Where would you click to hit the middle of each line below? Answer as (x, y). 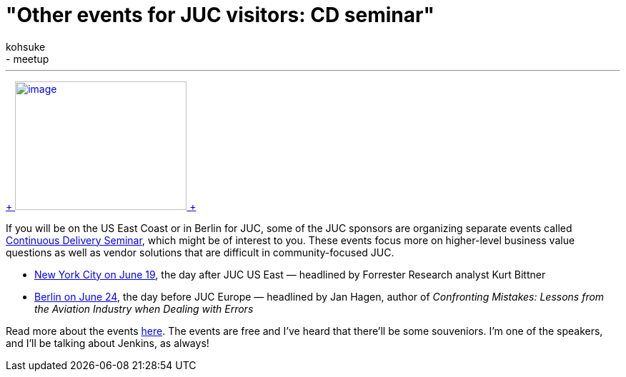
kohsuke (26, 46)
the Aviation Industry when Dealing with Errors (144, 308)
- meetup (28, 59)
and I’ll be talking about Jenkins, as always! (108, 343)
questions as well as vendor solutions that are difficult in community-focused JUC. (200, 252)
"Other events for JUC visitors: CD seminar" (220, 15)
